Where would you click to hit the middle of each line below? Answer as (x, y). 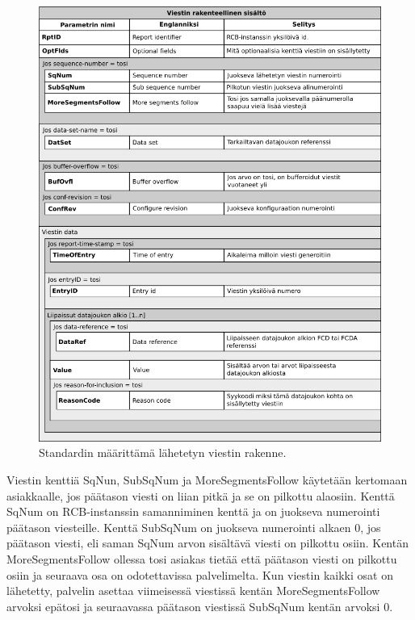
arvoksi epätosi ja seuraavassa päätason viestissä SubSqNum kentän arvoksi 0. (200, 606)
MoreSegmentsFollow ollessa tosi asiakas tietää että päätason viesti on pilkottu (202, 559)
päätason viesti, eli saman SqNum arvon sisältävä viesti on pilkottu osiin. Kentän (207, 543)
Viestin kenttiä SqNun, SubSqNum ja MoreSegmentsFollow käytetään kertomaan (207, 480)
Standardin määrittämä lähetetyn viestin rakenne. (163, 452)
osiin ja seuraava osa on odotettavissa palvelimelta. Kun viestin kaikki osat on (200, 574)
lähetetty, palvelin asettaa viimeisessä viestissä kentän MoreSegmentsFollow (193, 591)
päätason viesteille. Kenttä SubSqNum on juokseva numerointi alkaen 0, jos (194, 527)
